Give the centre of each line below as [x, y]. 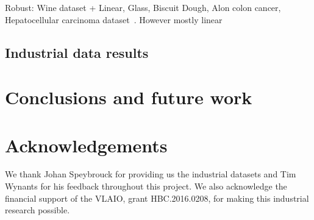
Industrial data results [77, 52]
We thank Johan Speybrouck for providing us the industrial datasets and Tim [151, 174]
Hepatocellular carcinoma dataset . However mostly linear [114, 19]
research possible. [37, 210]
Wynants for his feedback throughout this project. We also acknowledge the [146, 186]
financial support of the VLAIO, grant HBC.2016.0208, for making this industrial [157, 198]
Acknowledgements [86, 145]
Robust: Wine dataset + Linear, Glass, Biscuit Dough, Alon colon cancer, [143, 7]
